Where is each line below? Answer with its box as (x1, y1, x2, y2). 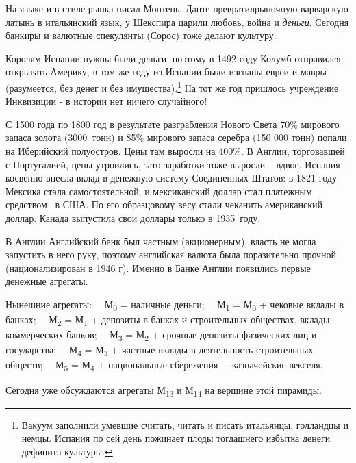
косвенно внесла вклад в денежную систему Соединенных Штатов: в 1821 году (5, 171, 337, 185)
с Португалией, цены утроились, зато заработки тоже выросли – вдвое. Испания (5, 157, 340, 171)
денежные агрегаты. (5, 274, 88, 288)
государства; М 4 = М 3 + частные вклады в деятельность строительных (5, 342, 314, 359)
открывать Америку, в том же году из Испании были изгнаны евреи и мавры (5, 64, 327, 79)
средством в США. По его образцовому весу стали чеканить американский (5, 197, 323, 212)
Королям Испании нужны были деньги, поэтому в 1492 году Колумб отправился (5, 51, 341, 65)
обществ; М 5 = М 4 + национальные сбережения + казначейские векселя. (5, 358, 323, 374)
